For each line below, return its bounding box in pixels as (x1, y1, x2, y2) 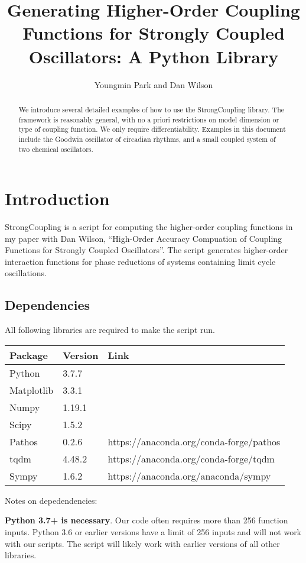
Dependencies (5, 296, 90, 314)
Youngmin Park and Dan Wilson (94, 78, 213, 90)
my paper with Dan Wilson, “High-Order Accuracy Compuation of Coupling (5, 232, 282, 244)
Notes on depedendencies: (5, 494, 97, 506)
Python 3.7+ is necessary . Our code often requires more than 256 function (5, 514, 288, 526)
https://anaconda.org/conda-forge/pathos (108, 434, 281, 448)
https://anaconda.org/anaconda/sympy (108, 468, 271, 483)
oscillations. (5, 267, 47, 279)
